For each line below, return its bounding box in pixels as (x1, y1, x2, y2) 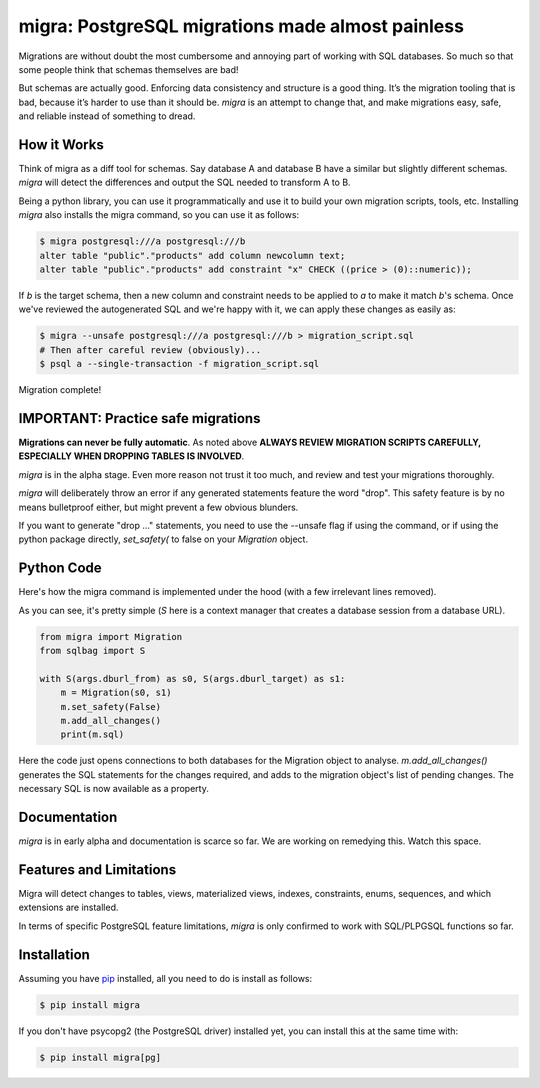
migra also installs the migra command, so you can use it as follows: (18, 209, 300, 221)
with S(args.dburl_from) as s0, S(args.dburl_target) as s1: (39, 673, 346, 684)
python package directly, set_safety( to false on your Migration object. (18, 533, 309, 545)
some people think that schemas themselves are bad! (18, 63, 239, 75)
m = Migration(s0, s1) (60, 687, 172, 699)
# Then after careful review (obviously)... (39, 344, 262, 355)
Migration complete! (18, 384, 102, 396)
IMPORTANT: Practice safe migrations (18, 410, 261, 427)
